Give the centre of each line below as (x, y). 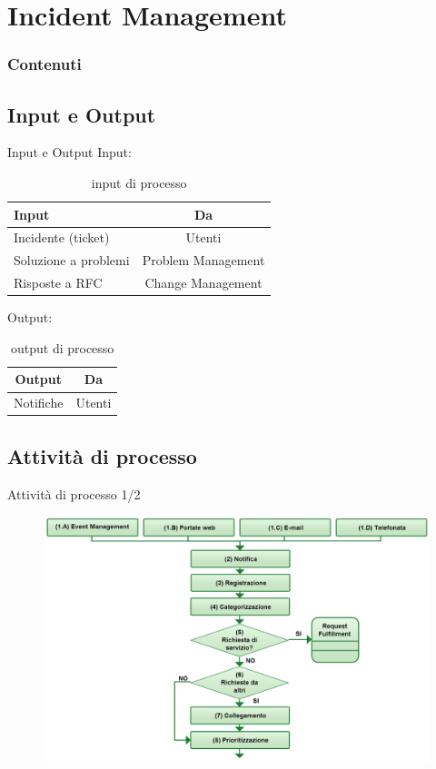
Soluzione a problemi (72, 260)
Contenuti (45, 64)
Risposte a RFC (58, 283)
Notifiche (39, 403)
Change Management (203, 283)
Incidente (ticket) (62, 237)
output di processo (62, 347)
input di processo (139, 183)
